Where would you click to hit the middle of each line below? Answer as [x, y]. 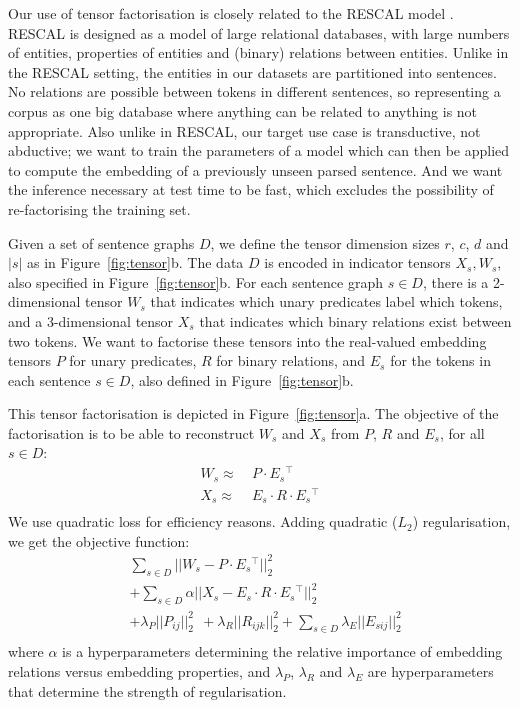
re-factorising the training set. [99, 208]
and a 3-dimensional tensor [91, 320]
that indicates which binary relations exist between [355, 320]
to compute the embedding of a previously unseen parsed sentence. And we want [255, 169]
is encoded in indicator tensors [357, 262]
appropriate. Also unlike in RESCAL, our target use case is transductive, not [244, 130]
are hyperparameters [430, 671]
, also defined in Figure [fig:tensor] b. [242, 379]
